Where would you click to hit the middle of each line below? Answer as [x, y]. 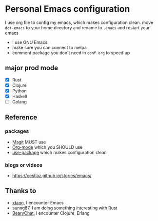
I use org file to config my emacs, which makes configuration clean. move [79, 22]
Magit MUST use [29, 142]
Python [19, 91]
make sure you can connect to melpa [49, 47]
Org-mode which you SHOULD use [47, 147]
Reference [21, 117]
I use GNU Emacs [30, 42]
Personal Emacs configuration [68, 9]
